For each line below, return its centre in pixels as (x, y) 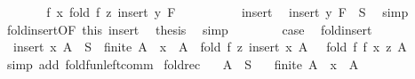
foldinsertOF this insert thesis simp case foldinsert (189, 29)
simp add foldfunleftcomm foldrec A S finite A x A (183, 63)
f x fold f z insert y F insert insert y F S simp (227, 12)
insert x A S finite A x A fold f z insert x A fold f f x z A (210, 47)
